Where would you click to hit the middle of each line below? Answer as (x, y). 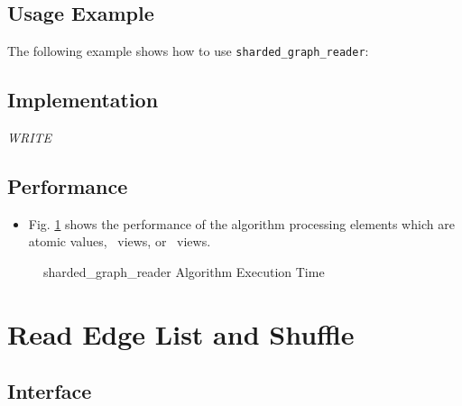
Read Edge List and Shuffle (181, 333)
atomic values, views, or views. (120, 241)
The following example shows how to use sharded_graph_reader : (188, 51)
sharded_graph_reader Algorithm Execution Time (184, 272)
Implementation (83, 100)
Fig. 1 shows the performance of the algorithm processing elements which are (241, 223)
